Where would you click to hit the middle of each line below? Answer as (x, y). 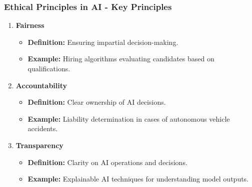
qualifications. (49, 68)
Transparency (39, 145)
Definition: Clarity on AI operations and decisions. (107, 162)
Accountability (41, 85)
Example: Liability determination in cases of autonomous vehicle (129, 118)
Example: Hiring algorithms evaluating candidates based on (121, 59)
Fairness (30, 25)
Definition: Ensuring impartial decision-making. (103, 42)
